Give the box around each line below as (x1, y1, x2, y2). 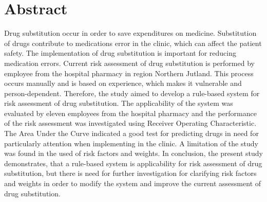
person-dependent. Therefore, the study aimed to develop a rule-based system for (4, 87, 260, 98)
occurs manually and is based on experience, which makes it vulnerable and (4, 78, 242, 88)
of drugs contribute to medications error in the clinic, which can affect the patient (4, 37, 262, 48)
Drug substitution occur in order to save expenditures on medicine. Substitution (4, 28, 257, 38)
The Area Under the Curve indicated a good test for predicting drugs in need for (4, 128, 259, 139)
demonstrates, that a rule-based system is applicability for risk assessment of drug (4, 158, 262, 168)
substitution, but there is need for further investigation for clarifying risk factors (4, 168, 257, 178)
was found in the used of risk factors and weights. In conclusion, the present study (4, 148, 263, 159)
